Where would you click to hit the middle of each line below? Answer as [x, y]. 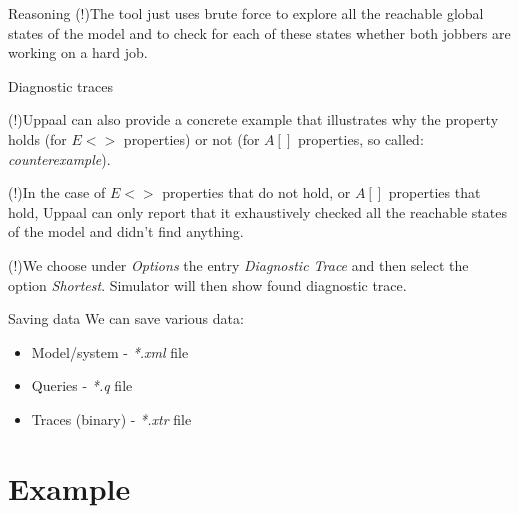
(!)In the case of [57, 192]
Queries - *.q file [82, 385]
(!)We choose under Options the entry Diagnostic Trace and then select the [238, 264]
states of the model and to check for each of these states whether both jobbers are [259, 32]
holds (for [37, 138]
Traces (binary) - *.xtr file [111, 418]
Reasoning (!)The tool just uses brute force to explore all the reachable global [246, 13]
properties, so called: [360, 138]
